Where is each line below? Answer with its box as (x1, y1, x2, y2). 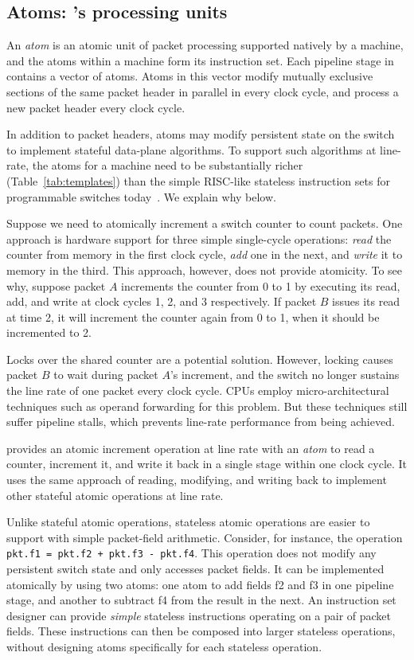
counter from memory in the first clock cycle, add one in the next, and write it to (6, 246, 403, 263)
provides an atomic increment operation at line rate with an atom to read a (6, 439, 375, 456)
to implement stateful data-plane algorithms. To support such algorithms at (6, 141, 377, 158)
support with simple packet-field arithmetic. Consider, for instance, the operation (6, 529, 403, 545)
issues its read (332, 293, 400, 310)
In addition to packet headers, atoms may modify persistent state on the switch (6, 126, 395, 143)
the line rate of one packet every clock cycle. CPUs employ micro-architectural (6, 382, 389, 399)
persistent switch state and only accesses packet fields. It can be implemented (6, 560, 385, 577)
